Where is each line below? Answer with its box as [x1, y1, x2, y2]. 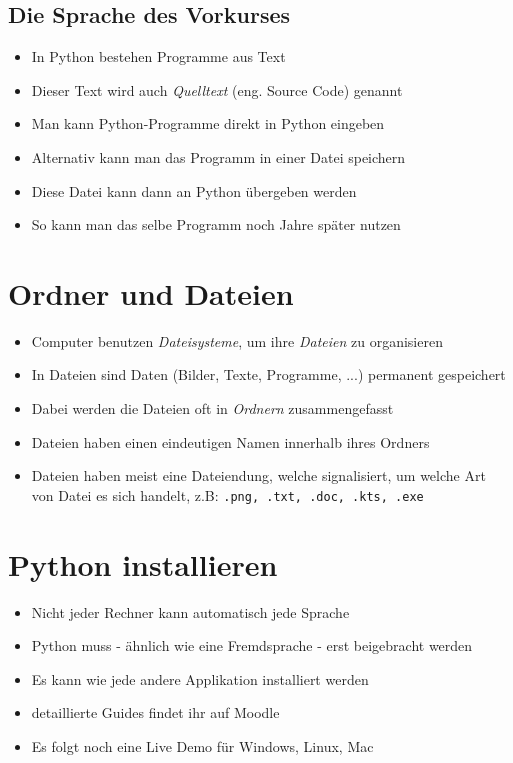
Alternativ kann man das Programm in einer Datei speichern [31, 146, 406, 167]
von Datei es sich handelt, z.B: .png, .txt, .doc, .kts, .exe [31, 484, 424, 505]
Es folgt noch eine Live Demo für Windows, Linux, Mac [31, 736, 374, 757]
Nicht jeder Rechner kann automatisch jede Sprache [31, 601, 350, 622]
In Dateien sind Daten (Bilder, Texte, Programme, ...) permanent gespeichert [31, 364, 506, 385]
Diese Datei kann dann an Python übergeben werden [31, 180, 357, 201]
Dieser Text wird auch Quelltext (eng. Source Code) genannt [31, 79, 403, 100]
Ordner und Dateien [8, 272, 294, 313]
